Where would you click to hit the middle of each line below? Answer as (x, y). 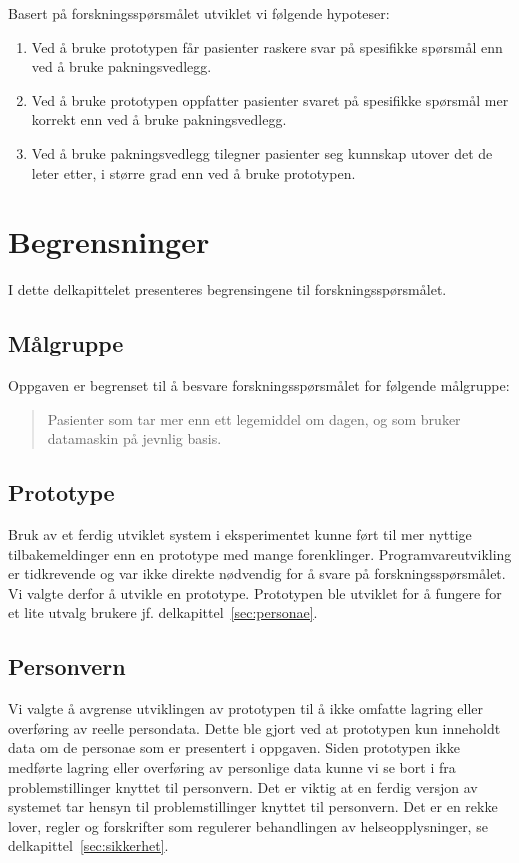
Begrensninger (109, 241)
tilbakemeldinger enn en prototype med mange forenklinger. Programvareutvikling (260, 553)
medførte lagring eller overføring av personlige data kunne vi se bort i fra (232, 767)
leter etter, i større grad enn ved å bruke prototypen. (193, 172)
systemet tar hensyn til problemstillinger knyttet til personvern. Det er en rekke (253, 806)
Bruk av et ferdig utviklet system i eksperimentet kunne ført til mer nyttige (240, 534)
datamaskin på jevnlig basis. (134, 438)
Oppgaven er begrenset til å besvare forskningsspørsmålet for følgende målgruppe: (259, 385)
